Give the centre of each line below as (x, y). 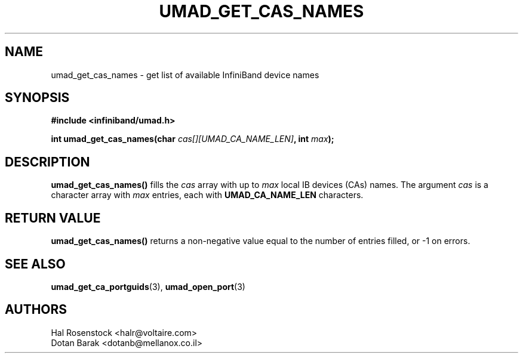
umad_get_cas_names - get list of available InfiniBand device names (185, 75)
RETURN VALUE (53, 218)
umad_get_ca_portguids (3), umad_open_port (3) (148, 286)
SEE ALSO (35, 264)
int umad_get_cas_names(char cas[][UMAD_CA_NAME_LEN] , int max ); (193, 139)
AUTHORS (36, 310)
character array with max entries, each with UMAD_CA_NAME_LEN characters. (207, 195)
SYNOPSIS (37, 98)
